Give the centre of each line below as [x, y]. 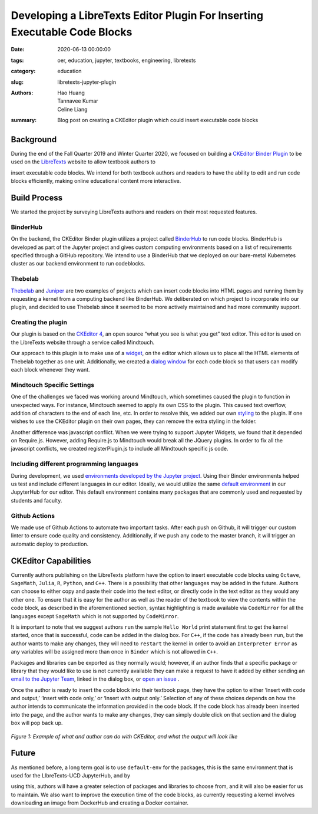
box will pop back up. [37, 723]
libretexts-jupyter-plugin [87, 82]
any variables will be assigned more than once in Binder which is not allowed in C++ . [114, 652]
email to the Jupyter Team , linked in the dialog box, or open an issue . [95, 679]
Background [34, 140]
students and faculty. [37, 500]
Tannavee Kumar [78, 101]
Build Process [37, 198]
